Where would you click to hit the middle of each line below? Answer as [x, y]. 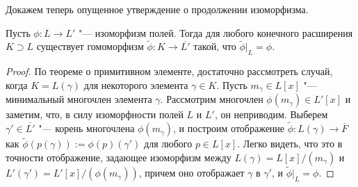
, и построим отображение [229, 128]
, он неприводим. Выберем [271, 114]
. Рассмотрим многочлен [212, 99]
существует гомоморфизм [90, 46]
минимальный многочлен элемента [79, 99]
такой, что [215, 46]
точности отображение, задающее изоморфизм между [119, 157]
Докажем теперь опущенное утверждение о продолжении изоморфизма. [157, 9]
